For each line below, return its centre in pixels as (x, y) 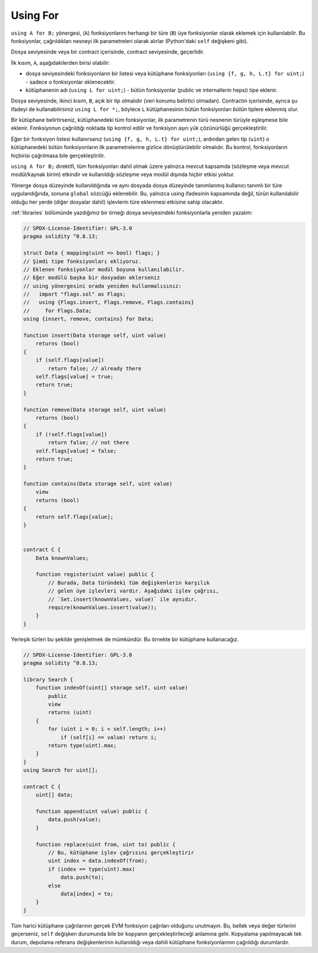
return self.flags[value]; (75, 517)
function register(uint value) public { (95, 575)
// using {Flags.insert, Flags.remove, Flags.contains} (109, 302)
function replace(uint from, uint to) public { (106, 844)
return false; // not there (89, 443)
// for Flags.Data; (58, 310)
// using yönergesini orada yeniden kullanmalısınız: (102, 286)
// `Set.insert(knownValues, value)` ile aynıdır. (122, 599)
